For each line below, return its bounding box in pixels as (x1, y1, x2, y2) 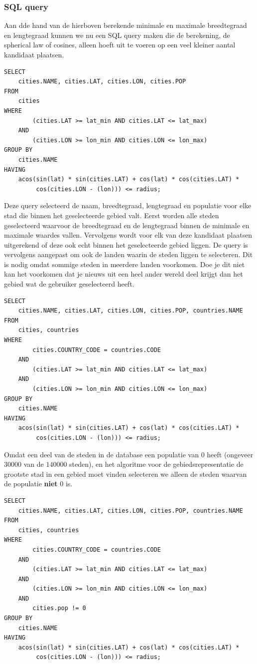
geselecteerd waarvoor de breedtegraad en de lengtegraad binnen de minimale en (4, 220, 250, 230)
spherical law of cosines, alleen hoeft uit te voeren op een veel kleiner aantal (4, 39, 236, 50)
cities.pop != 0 (32, 605, 86, 612)
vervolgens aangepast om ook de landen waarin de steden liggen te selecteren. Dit (4, 249, 253, 260)
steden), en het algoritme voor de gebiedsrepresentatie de (69, 459, 244, 469)
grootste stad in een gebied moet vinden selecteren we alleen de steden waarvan (4, 468, 247, 479)
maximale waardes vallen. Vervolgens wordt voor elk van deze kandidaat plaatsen (4, 230, 253, 240)
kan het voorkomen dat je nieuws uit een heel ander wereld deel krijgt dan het (4, 269, 243, 279)
